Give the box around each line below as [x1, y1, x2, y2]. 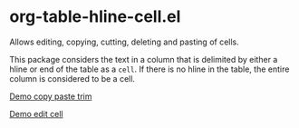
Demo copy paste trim [9, 91, 92, 102]
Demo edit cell [9, 108, 63, 119]
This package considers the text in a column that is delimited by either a [9, 54, 278, 64]
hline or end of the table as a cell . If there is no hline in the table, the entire [9, 64, 290, 74]
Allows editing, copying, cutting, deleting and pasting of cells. [9, 36, 240, 47]
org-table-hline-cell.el [9, 6, 181, 27]
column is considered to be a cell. [9, 73, 136, 84]
